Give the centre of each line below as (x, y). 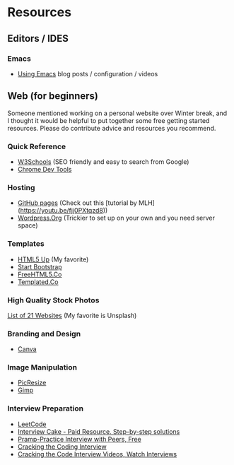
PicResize (32, 383)
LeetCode (32, 424)
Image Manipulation (42, 367)
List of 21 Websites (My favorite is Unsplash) (72, 315)
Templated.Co (38, 282)
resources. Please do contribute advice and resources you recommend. (112, 128)
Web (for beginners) (53, 96)
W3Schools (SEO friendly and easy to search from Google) (103, 161)
